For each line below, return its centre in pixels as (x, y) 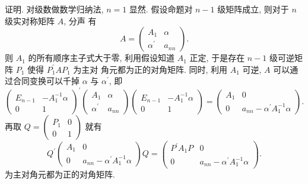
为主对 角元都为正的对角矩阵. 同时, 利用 (150, 69)
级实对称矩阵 (30, 20)
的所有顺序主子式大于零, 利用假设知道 (101, 58)
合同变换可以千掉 (46, 81)
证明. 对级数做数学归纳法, (54, 9)
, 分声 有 (80, 20)
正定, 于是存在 (217, 58)
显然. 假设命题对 (161, 9)
